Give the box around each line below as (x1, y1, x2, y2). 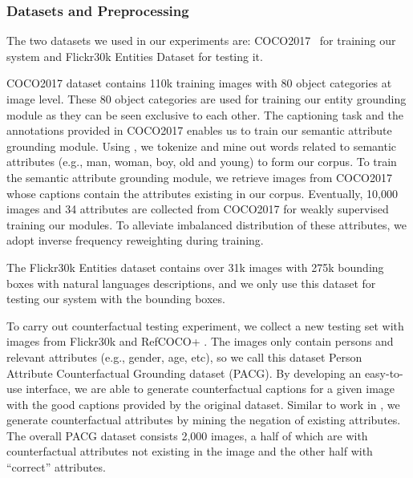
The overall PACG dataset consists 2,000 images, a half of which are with (6, 427, 368, 444)
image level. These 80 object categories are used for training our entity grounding (6, 91, 407, 107)
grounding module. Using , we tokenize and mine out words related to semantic (6, 137, 397, 154)
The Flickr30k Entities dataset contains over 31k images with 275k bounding (6, 258, 384, 275)
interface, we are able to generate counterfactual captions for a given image (26, 380, 395, 397)
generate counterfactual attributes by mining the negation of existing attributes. (6, 411, 401, 428)
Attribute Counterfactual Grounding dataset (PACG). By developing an (6, 364, 362, 381)
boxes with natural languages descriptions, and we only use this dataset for (6, 274, 376, 291)
